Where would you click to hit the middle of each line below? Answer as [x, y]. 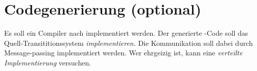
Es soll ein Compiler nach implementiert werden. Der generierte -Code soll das [126, 33]
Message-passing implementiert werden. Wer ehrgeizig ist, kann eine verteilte [123, 53]
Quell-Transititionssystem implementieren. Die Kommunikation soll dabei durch [128, 43]
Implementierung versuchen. [48, 62]
